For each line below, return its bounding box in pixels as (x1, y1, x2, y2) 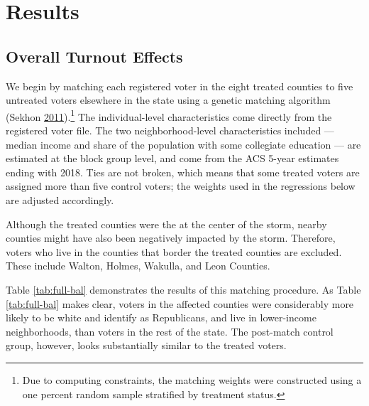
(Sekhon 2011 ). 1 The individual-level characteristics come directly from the (6, 107, 332, 124)
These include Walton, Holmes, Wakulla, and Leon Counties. (6, 258, 270, 273)
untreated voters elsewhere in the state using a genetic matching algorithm (6, 92, 331, 107)
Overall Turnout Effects (6, 45, 183, 67)
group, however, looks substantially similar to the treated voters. (6, 338, 287, 353)
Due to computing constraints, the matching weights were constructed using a (22, 372, 362, 387)
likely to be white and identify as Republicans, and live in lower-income (6, 310, 316, 325)
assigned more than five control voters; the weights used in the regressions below (6, 178, 356, 193)
